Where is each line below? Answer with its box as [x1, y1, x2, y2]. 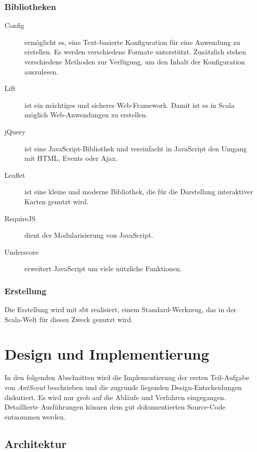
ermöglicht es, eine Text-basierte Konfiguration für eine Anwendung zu [24, 36, 241, 47]
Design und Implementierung [4, 343, 209, 364]
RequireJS [4, 213, 36, 223]
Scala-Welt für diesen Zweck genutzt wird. [4, 314, 133, 324]
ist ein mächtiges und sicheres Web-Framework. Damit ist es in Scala [24, 99, 235, 110]
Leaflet [4, 169, 25, 180]
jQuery [4, 126, 26, 136]
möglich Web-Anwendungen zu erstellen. [24, 109, 148, 120]
